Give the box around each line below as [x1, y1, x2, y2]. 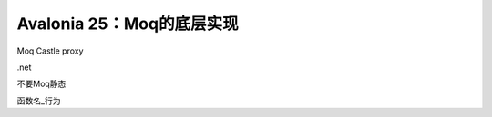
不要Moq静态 [16, 78, 67, 90]
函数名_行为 [16, 95, 61, 106]
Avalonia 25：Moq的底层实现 [16, 14, 239, 34]
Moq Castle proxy [16, 45, 84, 56]
